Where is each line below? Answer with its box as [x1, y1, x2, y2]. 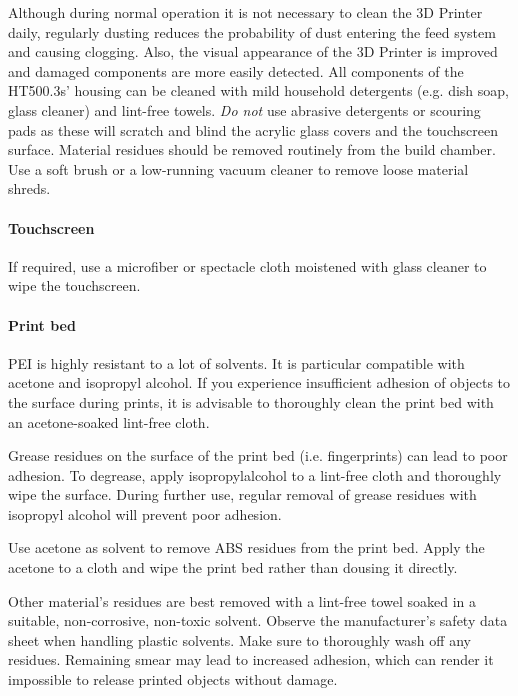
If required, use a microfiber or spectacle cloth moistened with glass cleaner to [8, 255, 487, 276]
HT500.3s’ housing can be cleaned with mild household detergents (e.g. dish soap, [8, 80, 510, 101]
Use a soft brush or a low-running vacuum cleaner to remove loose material [8, 158, 469, 179]
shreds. [8, 178, 51, 199]
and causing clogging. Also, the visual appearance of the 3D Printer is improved [8, 41, 498, 62]
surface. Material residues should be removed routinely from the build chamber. [8, 139, 496, 160]
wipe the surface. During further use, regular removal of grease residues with [8, 484, 477, 505]
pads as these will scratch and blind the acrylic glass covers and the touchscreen [8, 119, 498, 140]
